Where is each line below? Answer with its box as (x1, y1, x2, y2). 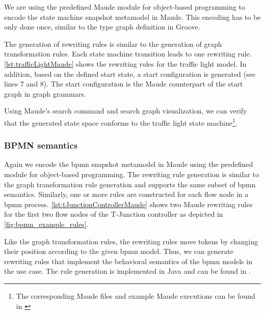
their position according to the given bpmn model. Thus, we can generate (4, 246, 233, 256)
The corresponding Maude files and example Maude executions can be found (16, 290, 255, 301)
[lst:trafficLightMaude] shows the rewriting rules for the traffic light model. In (4, 58, 247, 69)
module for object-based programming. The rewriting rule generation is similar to (4, 169, 259, 179)
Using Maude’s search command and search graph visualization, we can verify (4, 105, 247, 116)
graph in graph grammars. (4, 88, 86, 99)
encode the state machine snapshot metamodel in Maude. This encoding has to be (4, 11, 261, 22)
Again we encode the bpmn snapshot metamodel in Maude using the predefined (4, 159, 253, 169)
